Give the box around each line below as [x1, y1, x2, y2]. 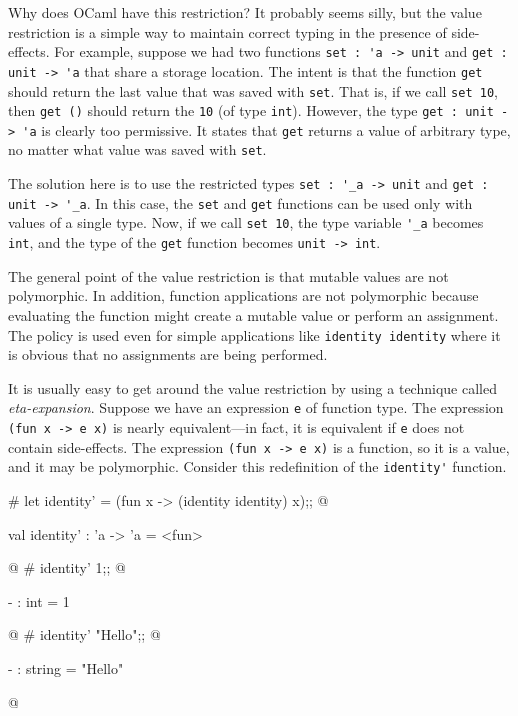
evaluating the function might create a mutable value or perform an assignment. [8, 304, 499, 325]
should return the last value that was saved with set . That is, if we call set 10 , [8, 80, 498, 101]
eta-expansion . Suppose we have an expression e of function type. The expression [8, 397, 504, 418]
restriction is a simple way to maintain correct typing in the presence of [8, 21, 447, 42]
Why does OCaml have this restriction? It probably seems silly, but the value [8, 2, 482, 22]
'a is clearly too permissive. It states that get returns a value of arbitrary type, [22, 119, 511, 140]
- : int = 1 [8, 590, 70, 611]
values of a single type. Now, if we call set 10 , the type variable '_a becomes [8, 212, 484, 233]
